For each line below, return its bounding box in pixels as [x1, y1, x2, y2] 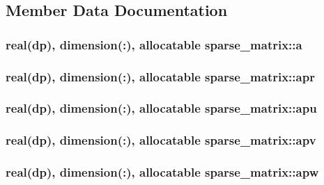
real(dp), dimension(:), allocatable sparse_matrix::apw [6, 163, 319, 181]
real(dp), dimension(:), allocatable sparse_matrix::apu [6, 99, 317, 117]
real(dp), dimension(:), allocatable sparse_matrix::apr [6, 67, 315, 85]
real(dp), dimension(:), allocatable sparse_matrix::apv [6, 131, 316, 149]
